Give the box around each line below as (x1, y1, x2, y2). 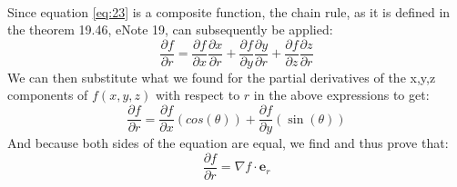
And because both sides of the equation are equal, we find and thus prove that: (7, 133, 449, 153)
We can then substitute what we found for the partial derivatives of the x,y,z (7, 67, 436, 86)
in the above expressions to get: (253, 85, 430, 104)
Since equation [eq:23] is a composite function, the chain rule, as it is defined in (7, 2, 451, 21)
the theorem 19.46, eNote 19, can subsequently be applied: (7, 20, 333, 39)
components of (7, 85, 88, 104)
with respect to (155, 85, 240, 104)
